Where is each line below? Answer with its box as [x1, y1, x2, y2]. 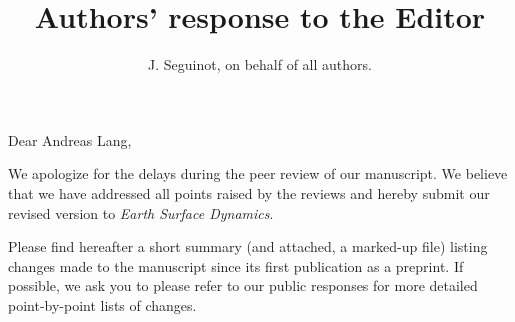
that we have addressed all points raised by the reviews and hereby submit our [8, 182, 490, 203]
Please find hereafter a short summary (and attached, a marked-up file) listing [8, 236, 488, 257]
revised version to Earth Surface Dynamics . [8, 202, 274, 223]
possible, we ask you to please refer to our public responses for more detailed [8, 275, 478, 296]
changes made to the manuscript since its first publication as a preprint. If [8, 255, 464, 276]
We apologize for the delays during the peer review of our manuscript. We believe [8, 163, 508, 184]
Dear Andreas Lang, [8, 129, 132, 150]
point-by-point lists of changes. [8, 294, 197, 315]
